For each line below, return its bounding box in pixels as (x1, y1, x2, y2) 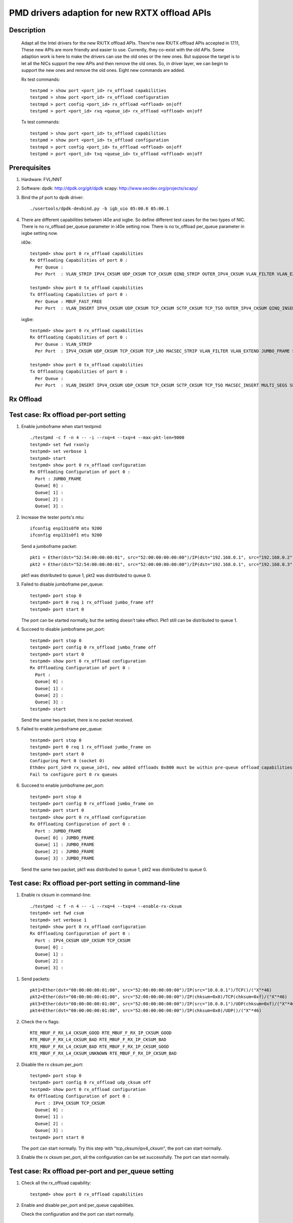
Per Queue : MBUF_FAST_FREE (35, 298, 103, 304)
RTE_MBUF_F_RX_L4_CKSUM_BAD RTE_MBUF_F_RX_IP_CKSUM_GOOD (30, 1043, 169, 1049)
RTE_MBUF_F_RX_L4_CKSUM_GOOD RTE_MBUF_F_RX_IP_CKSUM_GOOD (30, 1030, 172, 1036)
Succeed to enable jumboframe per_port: (21, 783, 105, 789)
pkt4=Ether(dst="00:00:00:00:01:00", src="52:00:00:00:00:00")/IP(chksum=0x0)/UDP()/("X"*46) (30, 1008, 262, 1014)
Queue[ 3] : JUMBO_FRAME (35, 856, 95, 861)
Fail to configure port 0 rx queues (30, 771, 118, 777)
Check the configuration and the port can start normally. (21, 1211, 135, 1217)
